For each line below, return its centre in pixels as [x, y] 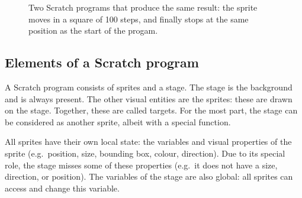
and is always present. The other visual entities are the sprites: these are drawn [149, 98]
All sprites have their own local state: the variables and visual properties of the [148, 142]
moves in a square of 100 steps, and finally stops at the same [139, 19]
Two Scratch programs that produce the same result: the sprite [143, 7]
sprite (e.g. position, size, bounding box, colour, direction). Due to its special [145, 153]
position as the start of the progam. [93, 30]
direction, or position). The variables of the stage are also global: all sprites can [149, 176]
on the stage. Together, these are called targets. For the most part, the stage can [151, 110]
